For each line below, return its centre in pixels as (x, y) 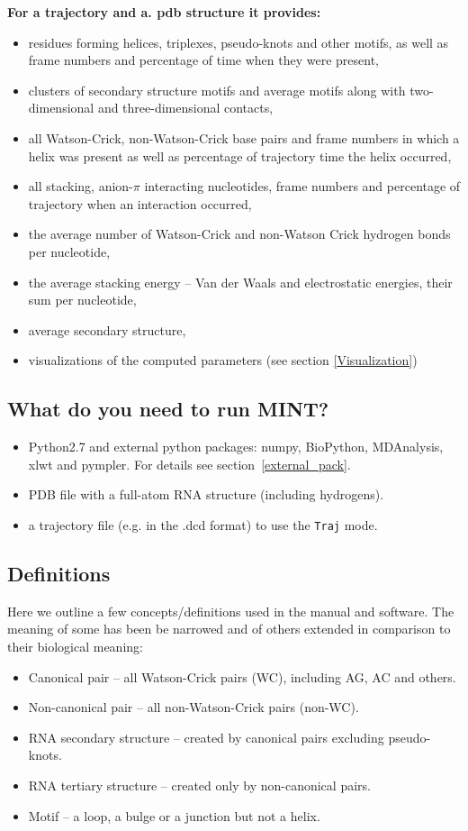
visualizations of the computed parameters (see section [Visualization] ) (223, 360)
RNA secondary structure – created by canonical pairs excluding (206, 737)
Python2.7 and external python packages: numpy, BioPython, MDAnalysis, (236, 447)
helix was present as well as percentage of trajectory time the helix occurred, (240, 155)
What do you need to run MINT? (168, 409)
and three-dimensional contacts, (185, 108)
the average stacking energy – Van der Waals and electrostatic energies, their (240, 282)
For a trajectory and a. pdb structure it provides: (164, 12)
